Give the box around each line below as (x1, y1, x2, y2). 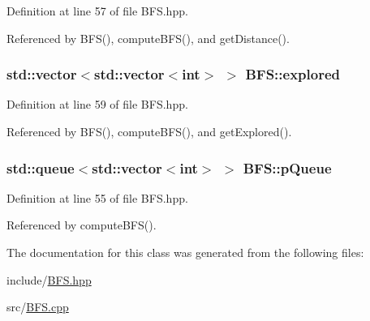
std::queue (6, 157, 75, 178)
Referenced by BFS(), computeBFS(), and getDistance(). (6, 29, 290, 46)
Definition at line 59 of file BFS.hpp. (6, 96, 188, 113)
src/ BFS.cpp (6, 298, 69, 315)
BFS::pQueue (243, 157, 332, 178)
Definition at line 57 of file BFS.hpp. (6, 2, 188, 19)
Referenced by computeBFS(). (6, 216, 157, 233)
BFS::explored (245, 64, 341, 84)
